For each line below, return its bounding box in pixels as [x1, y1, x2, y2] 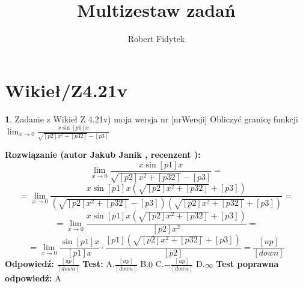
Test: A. [82, 257, 115, 270]
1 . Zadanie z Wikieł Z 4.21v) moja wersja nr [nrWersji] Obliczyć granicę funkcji [5, 112, 298, 125]
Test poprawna [216, 257, 279, 270]
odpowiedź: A [5, 271, 61, 284]
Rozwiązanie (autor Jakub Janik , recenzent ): [5, 148, 201, 161]
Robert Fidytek [127, 32, 185, 45]
